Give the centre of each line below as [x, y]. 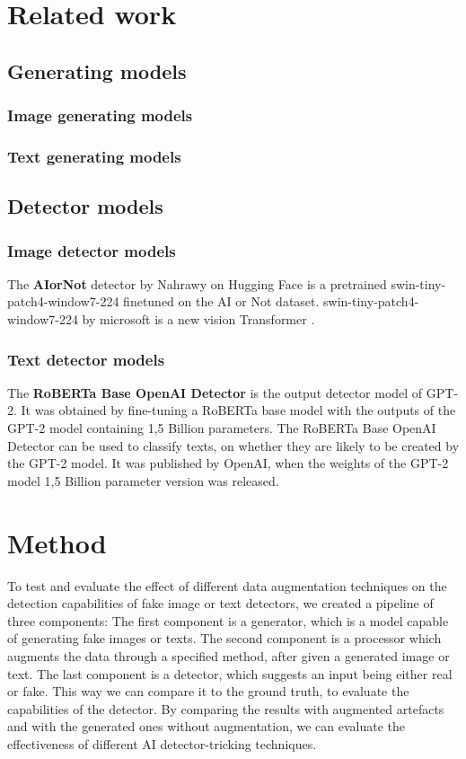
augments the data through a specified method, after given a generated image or [229, 655]
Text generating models [94, 156]
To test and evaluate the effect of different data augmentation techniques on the [227, 585]
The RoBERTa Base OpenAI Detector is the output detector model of [215, 392]
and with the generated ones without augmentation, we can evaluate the [207, 726]
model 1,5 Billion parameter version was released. [143, 480]
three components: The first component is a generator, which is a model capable [228, 620]
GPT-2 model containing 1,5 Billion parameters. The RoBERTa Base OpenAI [222, 428]
